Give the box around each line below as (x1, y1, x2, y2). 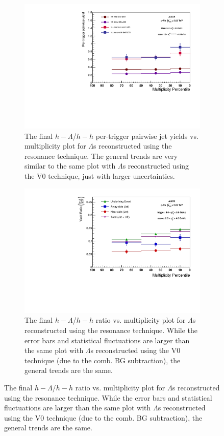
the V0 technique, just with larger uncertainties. (24, 171, 175, 181)
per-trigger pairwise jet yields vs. (95, 130, 198, 141)
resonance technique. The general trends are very (24, 150, 178, 161)
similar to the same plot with (24, 160, 116, 171)
